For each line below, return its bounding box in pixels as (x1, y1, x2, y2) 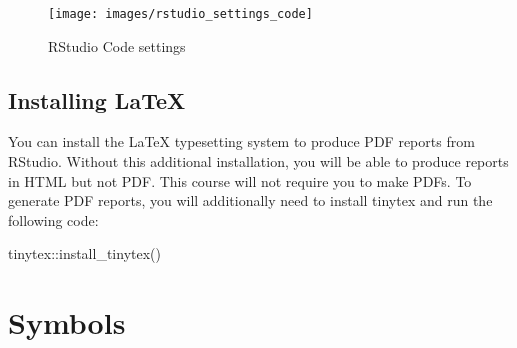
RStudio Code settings (48, 35, 186, 56)
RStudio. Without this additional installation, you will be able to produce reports (8, 151, 509, 172)
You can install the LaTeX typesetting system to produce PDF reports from (8, 131, 475, 152)
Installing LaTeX (8, 84, 186, 115)
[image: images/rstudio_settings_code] (48, 7, 313, 21)
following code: (8, 209, 99, 230)
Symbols (8, 302, 126, 343)
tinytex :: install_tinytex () (8, 243, 161, 264)
